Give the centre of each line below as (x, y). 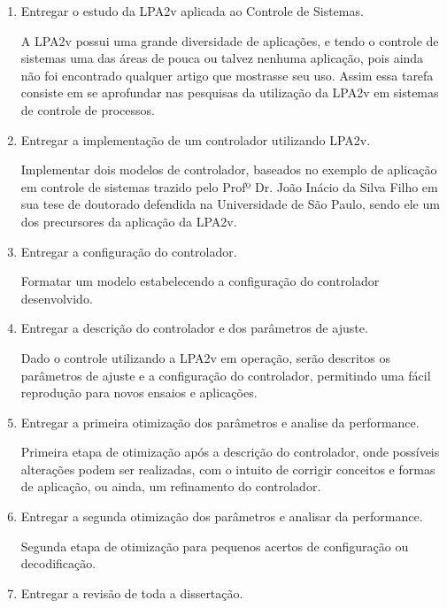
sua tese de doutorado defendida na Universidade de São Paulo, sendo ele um (230, 204)
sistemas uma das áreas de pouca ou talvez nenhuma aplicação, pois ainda (222, 58)
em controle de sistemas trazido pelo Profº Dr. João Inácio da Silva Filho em (229, 186)
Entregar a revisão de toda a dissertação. (132, 593)
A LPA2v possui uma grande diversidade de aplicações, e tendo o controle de (230, 40)
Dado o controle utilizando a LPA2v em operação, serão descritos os (205, 357)
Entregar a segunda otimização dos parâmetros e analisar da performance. (222, 516)
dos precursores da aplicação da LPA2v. (129, 221)
